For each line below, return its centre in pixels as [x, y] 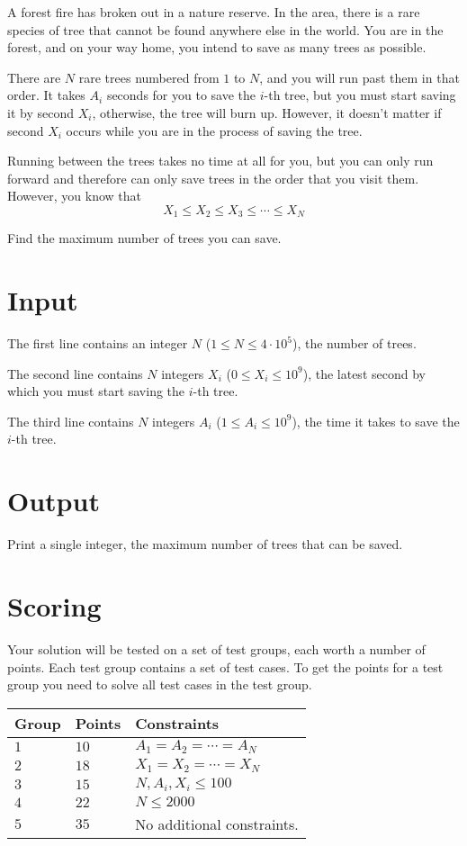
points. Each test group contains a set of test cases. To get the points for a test [225, 666]
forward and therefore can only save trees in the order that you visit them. [213, 178]
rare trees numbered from [149, 77]
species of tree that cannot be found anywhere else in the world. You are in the [225, 29]
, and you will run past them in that [359, 77]
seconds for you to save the [181, 95]
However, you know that [74, 196]
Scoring [54, 605]
